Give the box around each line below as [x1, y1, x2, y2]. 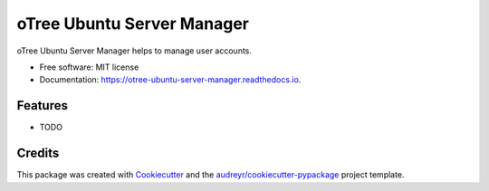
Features [16, 98, 68, 113]
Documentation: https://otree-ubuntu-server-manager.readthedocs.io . [39, 74, 302, 85]
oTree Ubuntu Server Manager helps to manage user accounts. [16, 45, 253, 56]
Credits [16, 146, 60, 161]
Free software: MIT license [39, 62, 139, 72]
